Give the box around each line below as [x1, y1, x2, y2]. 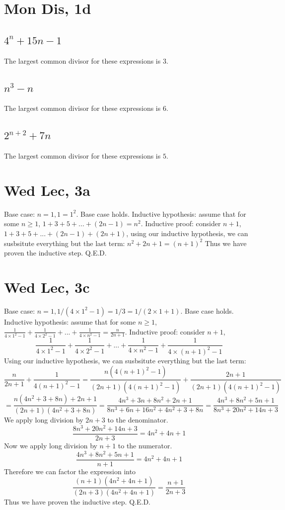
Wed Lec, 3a [4, 179, 90, 200]
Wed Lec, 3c [4, 277, 90, 297]
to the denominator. [107, 415, 168, 425]
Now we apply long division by [4, 440, 97, 450]
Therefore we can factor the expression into [4, 466, 136, 476]
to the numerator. [118, 440, 172, 450]
